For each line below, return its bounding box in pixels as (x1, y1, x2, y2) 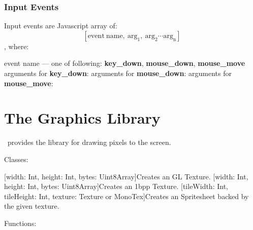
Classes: (4, 154, 28, 164)
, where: (4, 41, 29, 51)
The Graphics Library (4, 107, 161, 128)
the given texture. (4, 201, 59, 211)
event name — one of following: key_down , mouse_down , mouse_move (4, 58, 245, 68)
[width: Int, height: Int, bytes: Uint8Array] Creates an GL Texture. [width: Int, (4, 171, 248, 181)
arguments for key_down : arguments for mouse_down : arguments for (4, 68, 232, 78)
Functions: (4, 217, 37, 228)
